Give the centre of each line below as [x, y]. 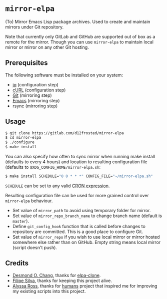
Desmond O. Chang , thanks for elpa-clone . [56, 275]
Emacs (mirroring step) [36, 100]
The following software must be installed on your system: [64, 75]
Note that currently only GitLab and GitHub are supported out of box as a [80, 36]
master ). [20, 221]
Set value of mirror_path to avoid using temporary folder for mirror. [81, 210]
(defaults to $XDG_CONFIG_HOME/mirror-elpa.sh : [53, 167]
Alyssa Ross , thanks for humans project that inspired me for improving [85, 286]
